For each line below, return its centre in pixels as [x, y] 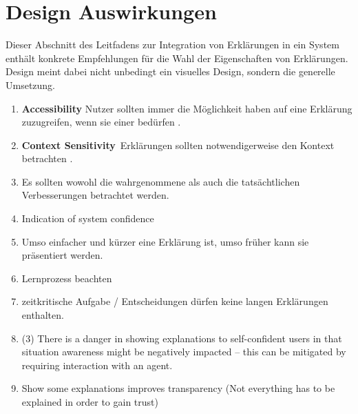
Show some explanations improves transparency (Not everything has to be [178, 388]
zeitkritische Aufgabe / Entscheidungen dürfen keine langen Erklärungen [175, 301]
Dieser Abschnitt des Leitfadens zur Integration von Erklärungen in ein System [172, 45]
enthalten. [43, 315]
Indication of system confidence [88, 218]
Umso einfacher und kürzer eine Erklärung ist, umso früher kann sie [165, 241]
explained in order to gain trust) [90, 402]
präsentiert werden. [62, 255]
